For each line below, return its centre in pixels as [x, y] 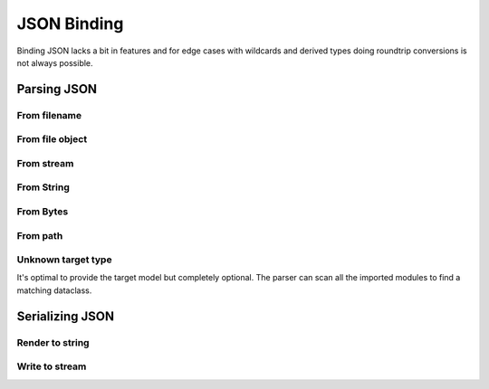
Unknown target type [64, 260]
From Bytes [43, 211]
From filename [49, 115]
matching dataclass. [54, 290]
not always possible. [55, 62]
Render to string [53, 342]
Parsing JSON [57, 89]
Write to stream [52, 366]
